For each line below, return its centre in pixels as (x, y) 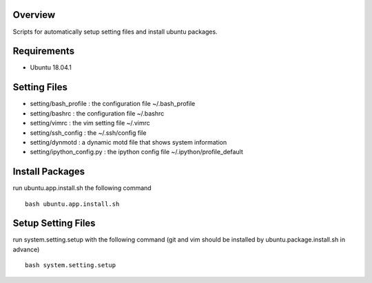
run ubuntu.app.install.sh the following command (82, 188)
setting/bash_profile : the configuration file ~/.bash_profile (113, 104)
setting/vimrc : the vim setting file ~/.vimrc (90, 123)
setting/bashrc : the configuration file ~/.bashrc (97, 113)
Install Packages (49, 172)
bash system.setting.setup (71, 265)
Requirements (44, 51)
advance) (26, 249)
